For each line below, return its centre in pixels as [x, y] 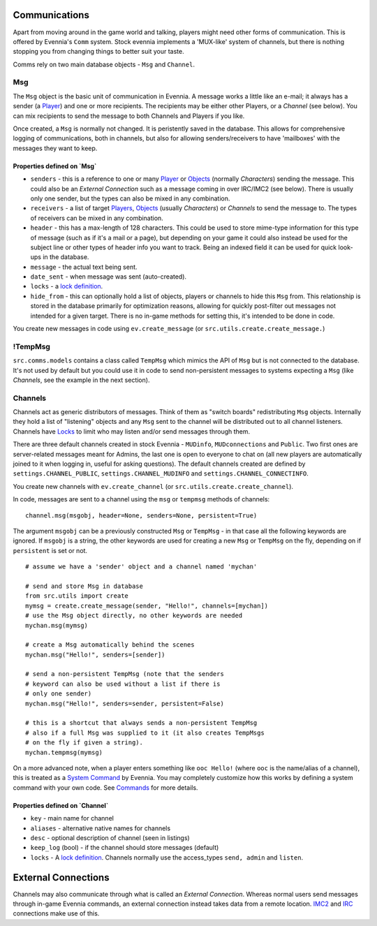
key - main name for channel [72, 818]
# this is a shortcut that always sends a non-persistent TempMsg [141, 723]
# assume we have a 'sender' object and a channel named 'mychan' [141, 567]
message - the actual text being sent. [84, 267]
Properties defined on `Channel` [61, 805]
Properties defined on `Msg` [55, 166]
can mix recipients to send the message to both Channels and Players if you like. [129, 116]
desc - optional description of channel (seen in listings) [110, 837]
